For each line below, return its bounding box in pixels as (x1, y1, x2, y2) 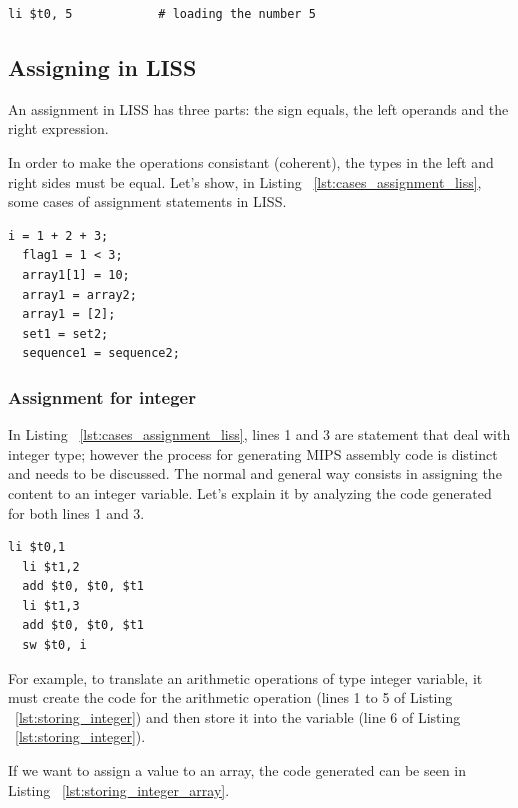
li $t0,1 (8, 540, 66, 555)
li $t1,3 (22, 598, 80, 613)
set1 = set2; (22, 326, 109, 341)
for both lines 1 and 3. (8, 502, 145, 523)
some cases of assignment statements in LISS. (8, 191, 287, 212)
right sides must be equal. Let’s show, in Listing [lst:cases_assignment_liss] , (8, 171, 482, 192)
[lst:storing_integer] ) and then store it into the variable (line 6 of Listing (15, 706, 461, 727)
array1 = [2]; (22, 307, 116, 322)
